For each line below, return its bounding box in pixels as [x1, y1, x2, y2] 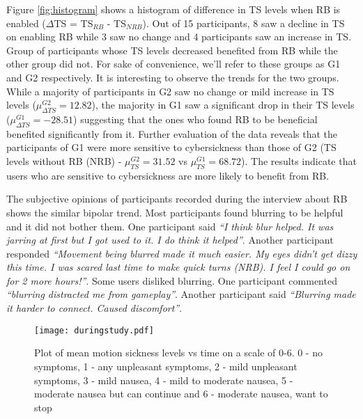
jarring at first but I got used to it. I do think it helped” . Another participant [6, 232, 334, 247]
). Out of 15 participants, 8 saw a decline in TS [142, 15, 345, 30]
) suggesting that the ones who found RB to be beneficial [73, 111, 318, 126]
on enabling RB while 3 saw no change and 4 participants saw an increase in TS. [6, 29, 352, 44]
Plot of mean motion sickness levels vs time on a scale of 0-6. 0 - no [34, 345, 323, 360]
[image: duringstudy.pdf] [34, 325, 154, 335]
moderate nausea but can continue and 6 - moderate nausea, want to [34, 386, 328, 401]
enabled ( [6, 15, 46, 30]
